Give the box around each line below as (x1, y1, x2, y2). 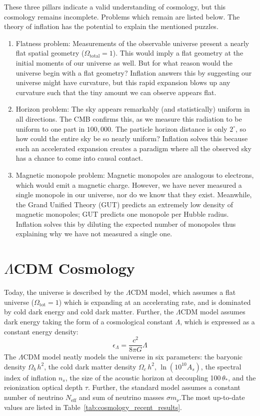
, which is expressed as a (180, 316, 255, 326)
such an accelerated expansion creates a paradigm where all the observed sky (15, 143, 251, 153)
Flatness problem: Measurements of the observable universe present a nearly (15, 38, 249, 48)
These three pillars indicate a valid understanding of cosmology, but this (4, 2, 226, 12)
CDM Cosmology (13, 258, 135, 278)
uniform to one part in (15, 123, 85, 134)
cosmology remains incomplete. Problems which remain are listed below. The (4, 11, 240, 22)
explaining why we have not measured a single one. (15, 228, 172, 239)
